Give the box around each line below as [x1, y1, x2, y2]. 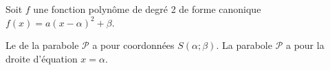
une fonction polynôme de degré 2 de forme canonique [33, 2, 261, 16]
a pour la [285, 38, 324, 52]
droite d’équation [5, 51, 78, 65]
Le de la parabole [5, 38, 79, 52]
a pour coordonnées [92, 38, 175, 52]
